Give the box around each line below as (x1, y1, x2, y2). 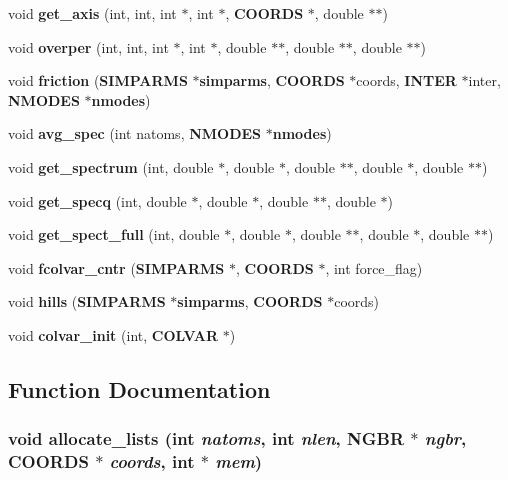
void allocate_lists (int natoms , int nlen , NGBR (8, 426, 405, 451)
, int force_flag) (325, 257, 423, 278)
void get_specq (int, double (8, 190, 187, 211)
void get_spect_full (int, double (8, 224, 220, 245)
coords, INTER (356, 70, 457, 91)
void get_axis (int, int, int (8, 3, 177, 23)
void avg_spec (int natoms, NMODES (8, 123, 262, 144)
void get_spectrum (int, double (8, 156, 214, 177)
